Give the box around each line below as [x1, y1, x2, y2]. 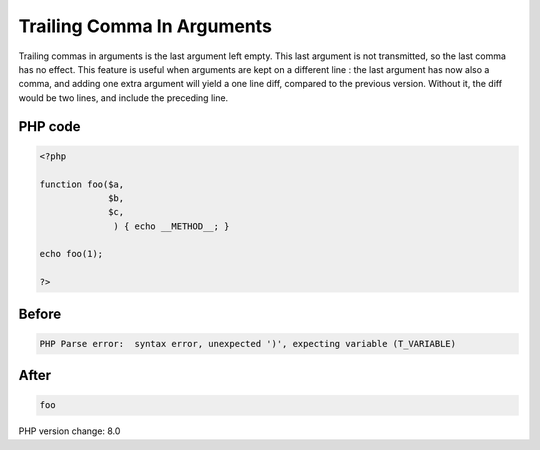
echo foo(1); [39, 248, 104, 260]
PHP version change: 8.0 [18, 425, 121, 437]
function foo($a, [39, 178, 125, 190]
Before [18, 305, 62, 322]
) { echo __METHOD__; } [113, 220, 230, 232]
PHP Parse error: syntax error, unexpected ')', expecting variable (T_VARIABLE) [39, 338, 457, 349]
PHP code [18, 118, 81, 135]
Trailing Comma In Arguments [18, 15, 272, 37]
